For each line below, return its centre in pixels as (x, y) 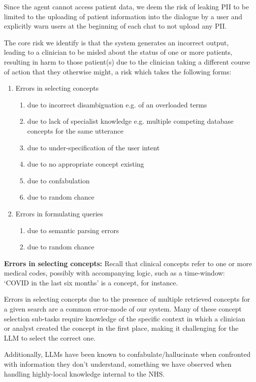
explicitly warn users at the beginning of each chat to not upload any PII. (115, 26)
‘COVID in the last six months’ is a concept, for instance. (91, 282)
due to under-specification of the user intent (94, 147)
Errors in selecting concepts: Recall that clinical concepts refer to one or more (128, 263)
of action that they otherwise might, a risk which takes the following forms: (118, 71)
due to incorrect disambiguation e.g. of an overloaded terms (117, 104)
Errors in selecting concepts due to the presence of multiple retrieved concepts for (127, 299)
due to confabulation (59, 180)
